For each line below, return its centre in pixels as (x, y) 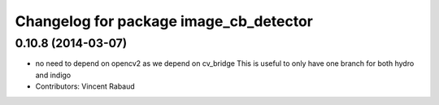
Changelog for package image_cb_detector (164, 21)
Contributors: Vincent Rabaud (85, 86)
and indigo (53, 75)
